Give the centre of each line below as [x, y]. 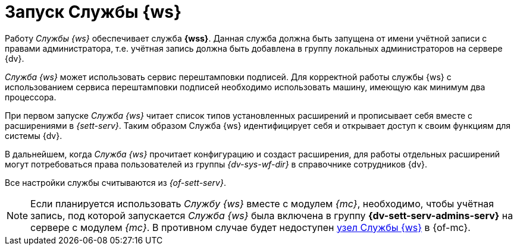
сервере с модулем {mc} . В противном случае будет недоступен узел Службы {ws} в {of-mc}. [250, 227]
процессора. [31, 97]
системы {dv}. [34, 135]
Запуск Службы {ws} [93, 12]
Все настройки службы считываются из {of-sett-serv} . [115, 182]
